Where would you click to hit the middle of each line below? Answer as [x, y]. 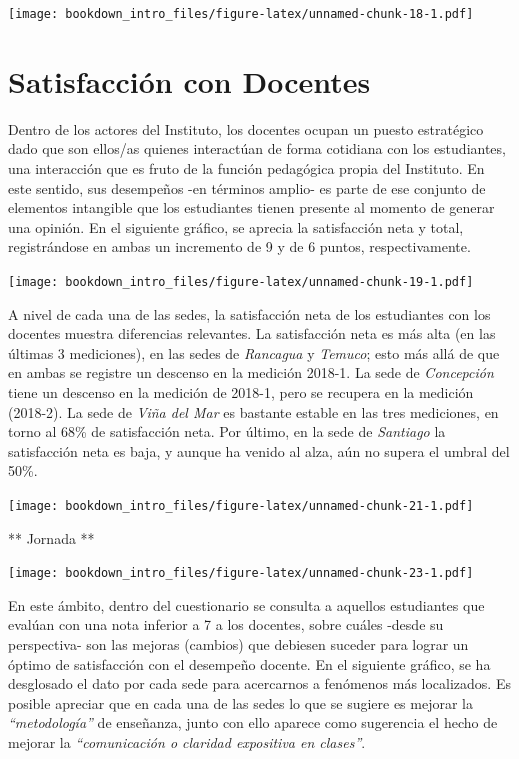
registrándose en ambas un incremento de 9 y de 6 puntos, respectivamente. [239, 246]
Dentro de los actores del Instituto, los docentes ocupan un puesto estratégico [246, 128]
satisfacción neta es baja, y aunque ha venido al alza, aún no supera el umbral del [259, 450]
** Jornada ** [51, 537]
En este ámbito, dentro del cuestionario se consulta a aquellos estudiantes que [246, 604]
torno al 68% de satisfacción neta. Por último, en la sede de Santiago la [227, 431]
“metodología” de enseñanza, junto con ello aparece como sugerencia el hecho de [253, 722]
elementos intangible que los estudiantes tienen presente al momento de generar [251, 207]
